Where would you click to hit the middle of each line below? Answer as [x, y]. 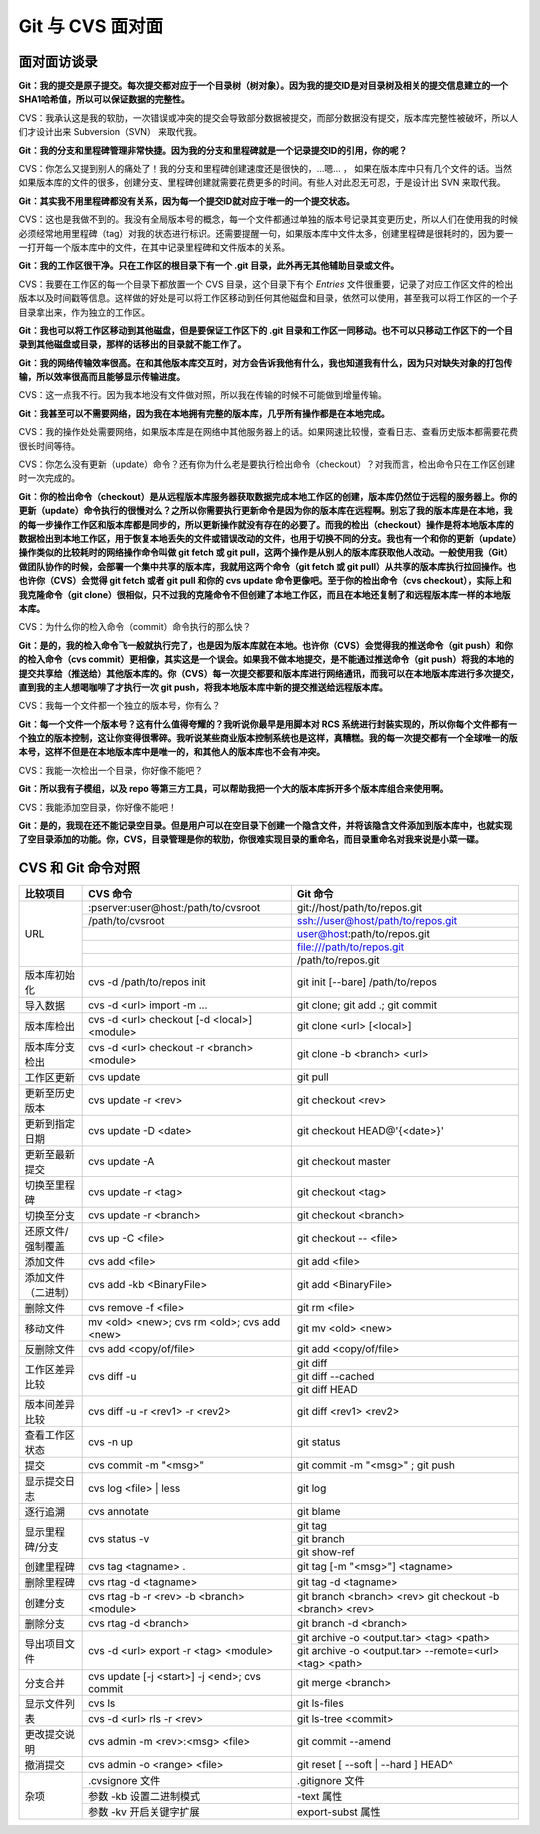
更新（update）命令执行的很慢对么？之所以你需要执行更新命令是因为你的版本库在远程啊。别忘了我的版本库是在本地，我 [265, 511]
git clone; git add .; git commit [367, 1005]
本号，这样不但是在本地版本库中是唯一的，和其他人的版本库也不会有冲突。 [171, 752]
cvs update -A [121, 1162]
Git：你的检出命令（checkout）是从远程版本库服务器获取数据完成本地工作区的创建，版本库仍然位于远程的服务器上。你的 [268, 496]
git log [311, 1488]
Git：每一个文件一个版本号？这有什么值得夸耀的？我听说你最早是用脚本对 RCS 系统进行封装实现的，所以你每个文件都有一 [267, 724]
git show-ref [325, 1552]
